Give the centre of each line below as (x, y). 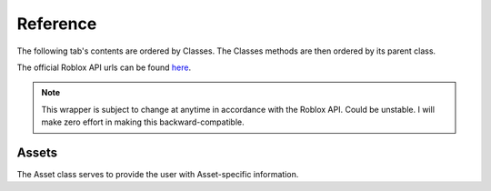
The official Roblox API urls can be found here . (104, 67)
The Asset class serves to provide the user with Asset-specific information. (158, 175)
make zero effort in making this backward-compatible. (143, 122)
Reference (57, 24)
